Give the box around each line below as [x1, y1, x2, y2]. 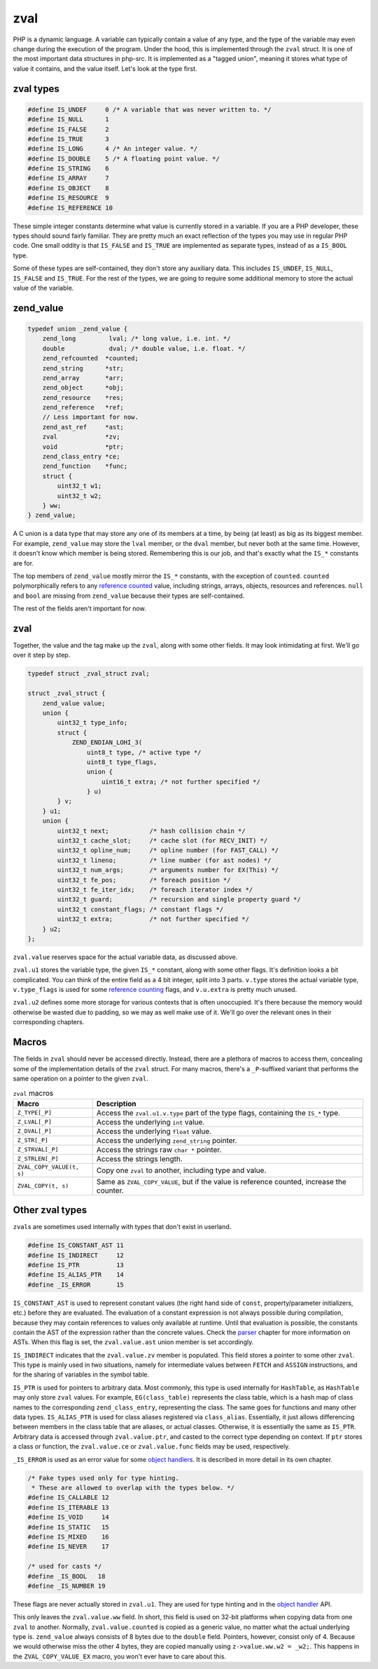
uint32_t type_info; [57, 719, 128, 727]
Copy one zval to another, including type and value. [96, 1165, 267, 1175]
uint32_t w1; [57, 482, 102, 490]
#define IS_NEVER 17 [27, 1543, 110, 1550]
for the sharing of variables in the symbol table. [13, 1370, 150, 1379]
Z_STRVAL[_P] [17, 1146, 59, 1153]
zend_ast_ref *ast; [42, 423, 124, 431]
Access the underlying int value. [96, 1117, 205, 1127]
